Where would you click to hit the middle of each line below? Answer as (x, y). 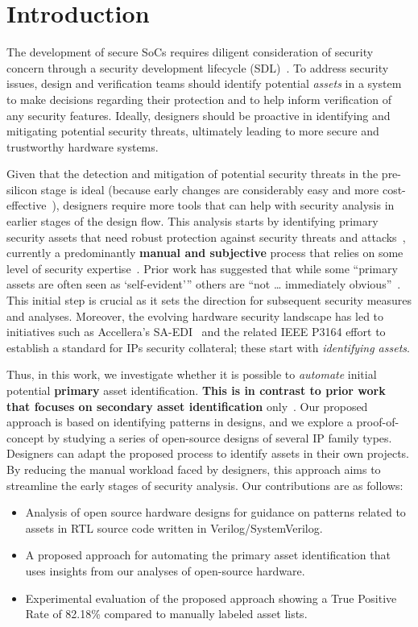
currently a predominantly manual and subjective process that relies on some (205, 253)
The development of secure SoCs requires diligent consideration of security (190, 52)
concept (25, 437)
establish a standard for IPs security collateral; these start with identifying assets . (208, 347)
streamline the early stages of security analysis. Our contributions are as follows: (205, 485)
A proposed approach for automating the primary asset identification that (208, 555)
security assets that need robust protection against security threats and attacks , (206, 237)
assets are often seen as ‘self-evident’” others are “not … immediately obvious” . (204, 284)
